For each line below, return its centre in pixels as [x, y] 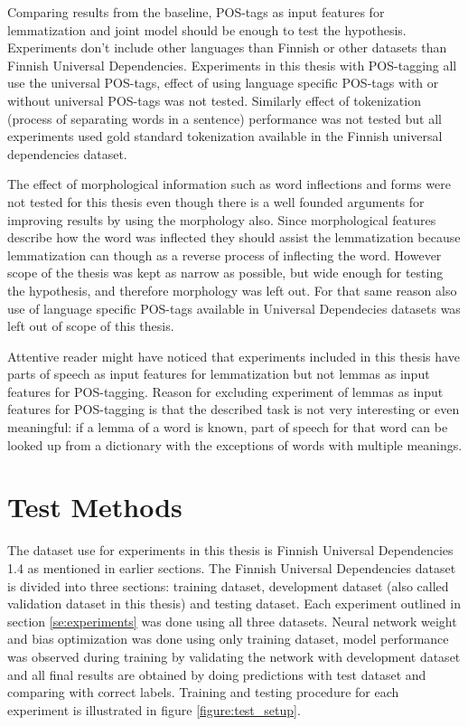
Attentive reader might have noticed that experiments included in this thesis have [234, 356]
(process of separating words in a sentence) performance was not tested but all [225, 118]
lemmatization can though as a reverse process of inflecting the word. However [225, 255]
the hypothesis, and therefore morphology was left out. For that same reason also [232, 290]
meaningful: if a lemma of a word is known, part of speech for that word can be [228, 427]
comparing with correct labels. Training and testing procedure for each [203, 692]
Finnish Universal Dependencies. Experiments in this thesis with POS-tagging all [232, 65]
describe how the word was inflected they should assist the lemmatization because [234, 237]
